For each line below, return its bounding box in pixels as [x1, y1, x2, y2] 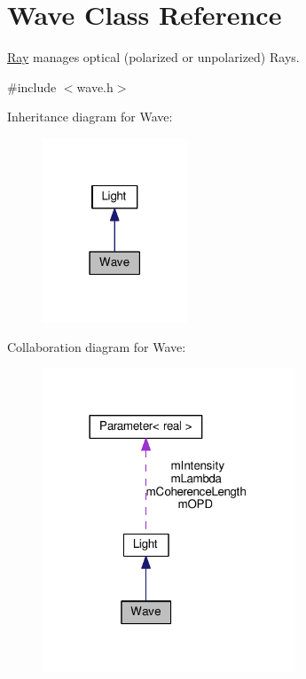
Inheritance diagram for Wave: [7, 107, 173, 126]
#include [7, 77, 57, 96]
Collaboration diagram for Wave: [7, 337, 186, 355]
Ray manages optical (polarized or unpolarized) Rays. [7, 48, 300, 66]
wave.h [76, 77, 114, 96]
